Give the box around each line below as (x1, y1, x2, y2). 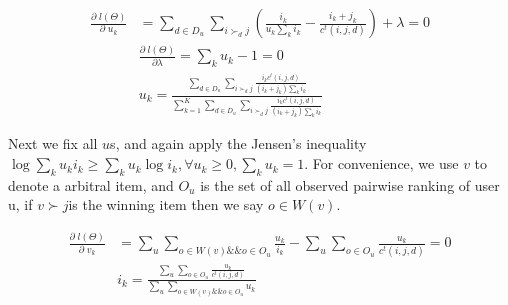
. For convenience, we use (304, 153, 459, 174)
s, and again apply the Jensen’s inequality (110, 133, 367, 154)
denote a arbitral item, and (8, 174, 174, 195)
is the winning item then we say (68, 194, 264, 215)
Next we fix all (8, 133, 98, 154)
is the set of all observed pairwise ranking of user (200, 174, 500, 195)
